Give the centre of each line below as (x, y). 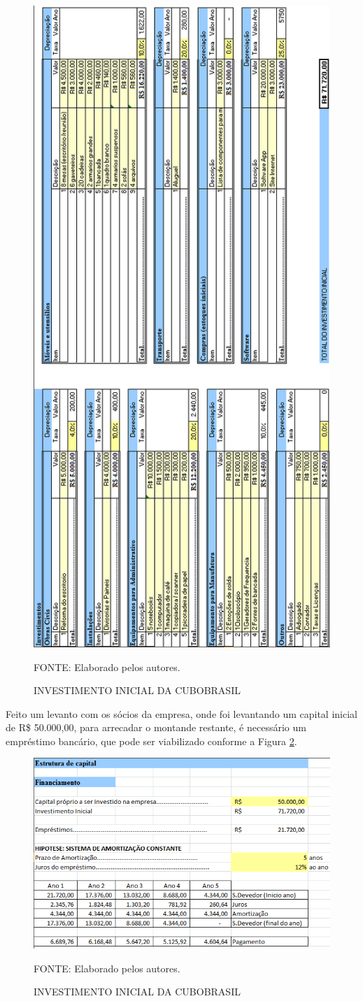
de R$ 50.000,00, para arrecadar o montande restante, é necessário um (156, 727)
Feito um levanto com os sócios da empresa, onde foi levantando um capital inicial (181, 713)
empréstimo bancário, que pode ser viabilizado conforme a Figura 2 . (151, 741)
